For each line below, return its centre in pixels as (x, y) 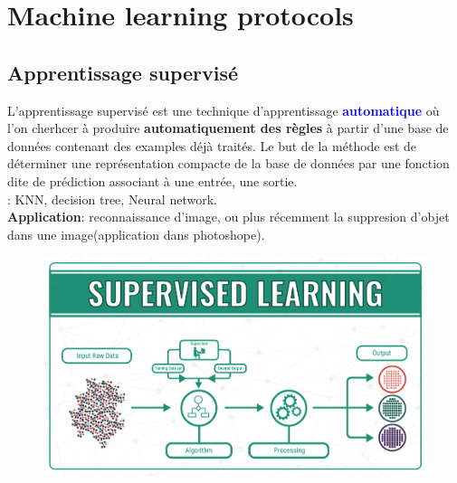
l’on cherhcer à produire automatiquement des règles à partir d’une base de (228, 128)
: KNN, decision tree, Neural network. (112, 199)
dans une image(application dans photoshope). (136, 234)
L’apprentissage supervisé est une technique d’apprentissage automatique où (224, 110)
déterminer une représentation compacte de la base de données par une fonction (228, 163)
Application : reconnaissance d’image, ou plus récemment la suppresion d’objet (228, 217)
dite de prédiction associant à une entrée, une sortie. (152, 180)
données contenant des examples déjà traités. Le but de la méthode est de (212, 145)
